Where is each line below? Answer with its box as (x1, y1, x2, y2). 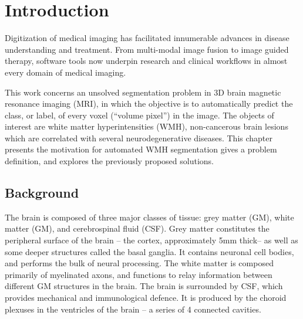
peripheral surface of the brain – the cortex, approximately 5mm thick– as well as (5, 234, 298, 246)
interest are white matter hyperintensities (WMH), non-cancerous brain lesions (5, 120, 288, 133)
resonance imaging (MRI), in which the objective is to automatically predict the (5, 97, 293, 110)
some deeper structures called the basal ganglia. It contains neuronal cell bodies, (5, 245, 294, 257)
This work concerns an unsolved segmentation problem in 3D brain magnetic (5, 86, 281, 98)
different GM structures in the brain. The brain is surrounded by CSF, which (5, 280, 283, 292)
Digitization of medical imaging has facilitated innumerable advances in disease (5, 32, 289, 44)
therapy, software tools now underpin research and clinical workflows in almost (5, 55, 288, 67)
